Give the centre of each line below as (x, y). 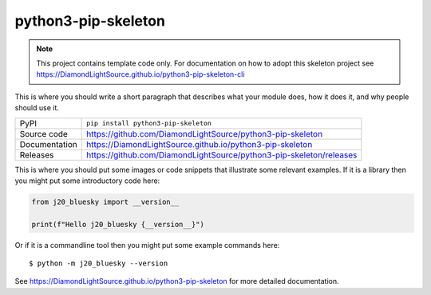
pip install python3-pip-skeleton (149, 123)
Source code (43, 134)
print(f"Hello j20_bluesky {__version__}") (118, 224)
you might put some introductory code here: (87, 181)
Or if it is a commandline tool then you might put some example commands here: (147, 245)
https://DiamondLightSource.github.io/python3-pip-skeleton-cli (140, 74)
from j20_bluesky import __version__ (105, 201)
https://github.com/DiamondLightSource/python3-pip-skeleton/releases (222, 154)
